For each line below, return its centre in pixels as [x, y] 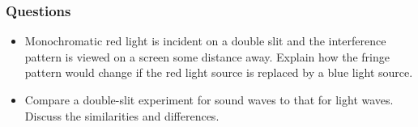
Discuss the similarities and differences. [122, 115]
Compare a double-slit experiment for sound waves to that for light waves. [209, 99]
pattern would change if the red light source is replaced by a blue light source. [219, 72]
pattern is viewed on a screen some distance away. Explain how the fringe [207, 56]
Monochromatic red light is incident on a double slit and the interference [205, 41]
